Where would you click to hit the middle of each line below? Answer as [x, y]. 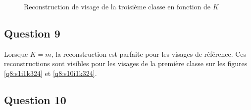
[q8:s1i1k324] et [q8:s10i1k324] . [50, 73]
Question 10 [35, 99]
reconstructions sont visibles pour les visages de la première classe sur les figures [126, 63]
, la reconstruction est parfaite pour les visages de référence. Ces [149, 54]
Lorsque [16, 54]
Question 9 [32, 33]
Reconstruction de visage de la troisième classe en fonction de [117, 6]
